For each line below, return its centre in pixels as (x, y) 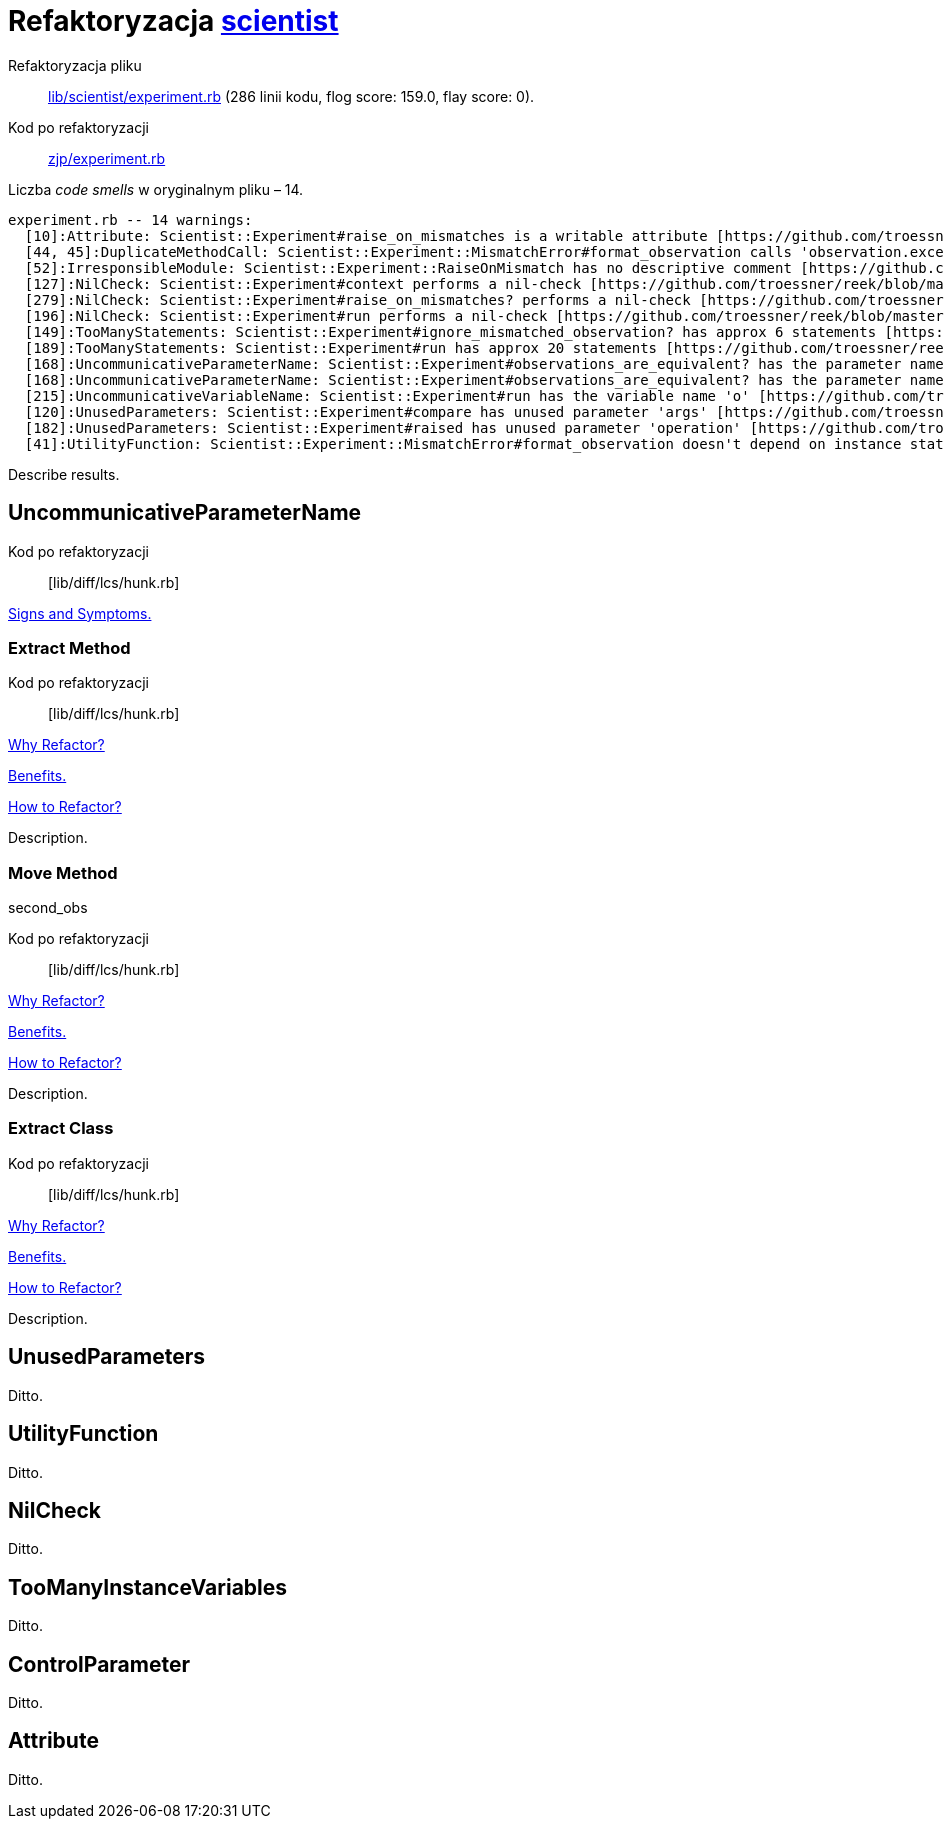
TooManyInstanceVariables (148, 1587)
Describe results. (64, 474)
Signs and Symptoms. (80, 613)
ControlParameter (99, 1664)
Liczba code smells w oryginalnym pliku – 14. (156, 189)
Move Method (63, 872)
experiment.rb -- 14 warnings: (130, 219)
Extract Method (69, 647)
